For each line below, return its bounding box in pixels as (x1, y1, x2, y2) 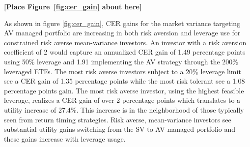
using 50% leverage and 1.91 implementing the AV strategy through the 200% (4, 56, 239, 66)
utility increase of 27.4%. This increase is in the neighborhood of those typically (4, 104, 244, 115)
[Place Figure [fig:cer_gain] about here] (4, 1, 142, 11)
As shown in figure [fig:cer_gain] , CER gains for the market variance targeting (4, 18, 241, 28)
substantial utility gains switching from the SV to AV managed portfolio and (4, 124, 235, 134)
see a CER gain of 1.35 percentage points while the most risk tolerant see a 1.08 (4, 76, 245, 86)
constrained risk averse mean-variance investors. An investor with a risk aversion (4, 37, 247, 47)
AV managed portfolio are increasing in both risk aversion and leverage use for (4, 28, 241, 38)
